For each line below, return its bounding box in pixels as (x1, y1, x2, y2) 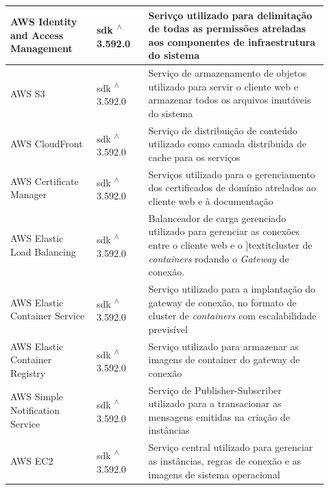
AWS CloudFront (10, 136, 83, 151)
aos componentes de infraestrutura (148, 34, 316, 49)
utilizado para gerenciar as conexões (148, 224, 300, 238)
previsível (148, 321, 188, 336)
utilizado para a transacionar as (148, 396, 282, 411)
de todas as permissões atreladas (148, 21, 306, 36)
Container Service (10, 308, 85, 323)
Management (10, 41, 73, 56)
